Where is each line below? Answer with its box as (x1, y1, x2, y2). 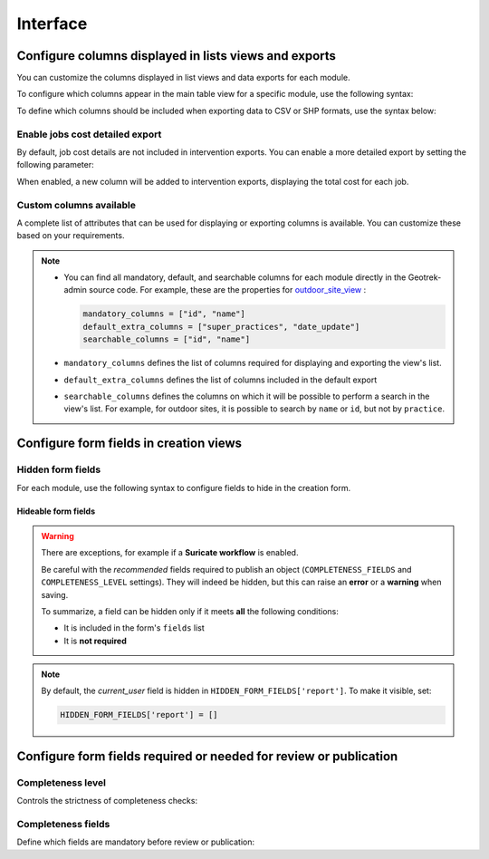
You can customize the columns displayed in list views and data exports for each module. (16, 72, 350, 83)
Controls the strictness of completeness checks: (16, 796, 198, 806)
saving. (41, 589, 69, 600)
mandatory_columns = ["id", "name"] (82, 309, 246, 319)
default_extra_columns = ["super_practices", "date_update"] (82, 322, 360, 332)
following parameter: (16, 159, 94, 170)
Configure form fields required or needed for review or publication (16, 748, 398, 764)
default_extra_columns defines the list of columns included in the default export (63, 374, 378, 385)
